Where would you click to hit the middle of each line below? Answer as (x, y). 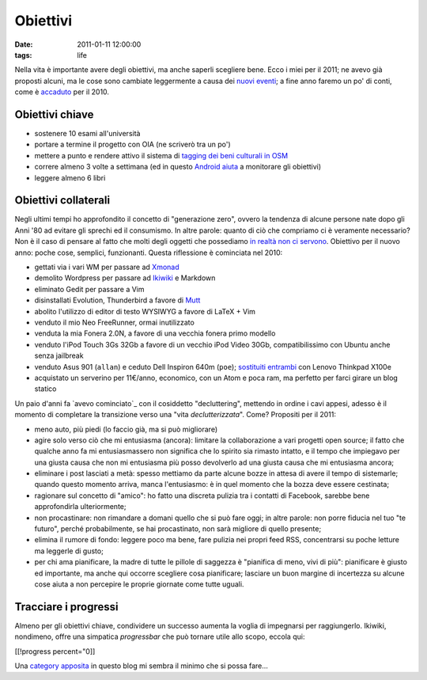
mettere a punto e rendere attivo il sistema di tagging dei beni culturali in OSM (161, 155)
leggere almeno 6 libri (70, 177)
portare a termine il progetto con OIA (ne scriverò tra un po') (132, 144)
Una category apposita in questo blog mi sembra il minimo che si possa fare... (142, 666)
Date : (24, 44)
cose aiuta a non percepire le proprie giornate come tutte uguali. (139, 584)
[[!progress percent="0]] (55, 651)
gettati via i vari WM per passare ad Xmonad (107, 267)
